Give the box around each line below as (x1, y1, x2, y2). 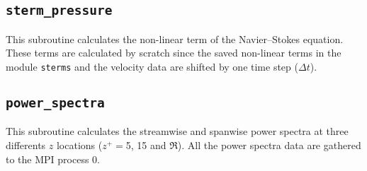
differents (6, 138, 46, 152)
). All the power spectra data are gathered (177, 138, 361, 152)
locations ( (56, 138, 103, 152)
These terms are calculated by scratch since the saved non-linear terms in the (6, 45, 341, 60)
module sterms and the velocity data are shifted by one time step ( (6, 59, 298, 73)
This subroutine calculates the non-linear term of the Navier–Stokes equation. (6, 31, 344, 46)
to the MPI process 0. (6, 151, 100, 166)
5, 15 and (125, 138, 166, 152)
